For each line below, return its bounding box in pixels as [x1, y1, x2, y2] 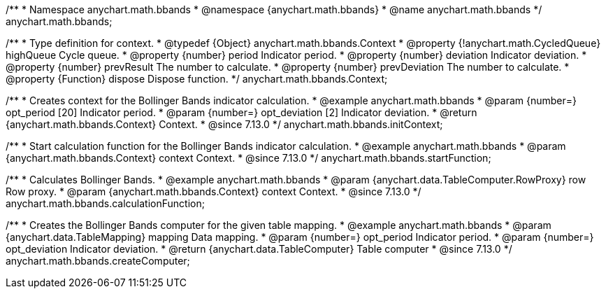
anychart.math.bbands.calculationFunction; [6, 197, 205, 209]
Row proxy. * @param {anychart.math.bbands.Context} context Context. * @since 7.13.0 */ [6, 185, 421, 197]
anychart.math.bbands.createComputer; [6, 255, 190, 267]
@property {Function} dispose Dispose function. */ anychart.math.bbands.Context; [6, 73, 388, 85]
